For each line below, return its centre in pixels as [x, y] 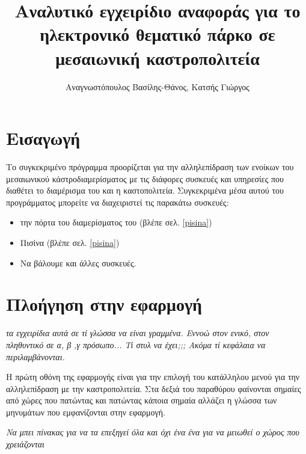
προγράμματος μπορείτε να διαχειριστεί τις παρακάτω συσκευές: [118, 202]
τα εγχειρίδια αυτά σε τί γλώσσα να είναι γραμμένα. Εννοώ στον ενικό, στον [138, 333]
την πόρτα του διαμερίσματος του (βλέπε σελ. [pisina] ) [116, 222]
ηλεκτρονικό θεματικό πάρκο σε [158, 34]
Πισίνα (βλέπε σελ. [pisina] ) [70, 242]
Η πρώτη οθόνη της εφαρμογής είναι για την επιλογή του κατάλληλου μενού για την [153, 377]
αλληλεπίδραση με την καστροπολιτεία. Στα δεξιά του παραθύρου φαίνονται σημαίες [154, 388]
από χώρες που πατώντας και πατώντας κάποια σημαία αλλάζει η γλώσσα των [142, 400]
